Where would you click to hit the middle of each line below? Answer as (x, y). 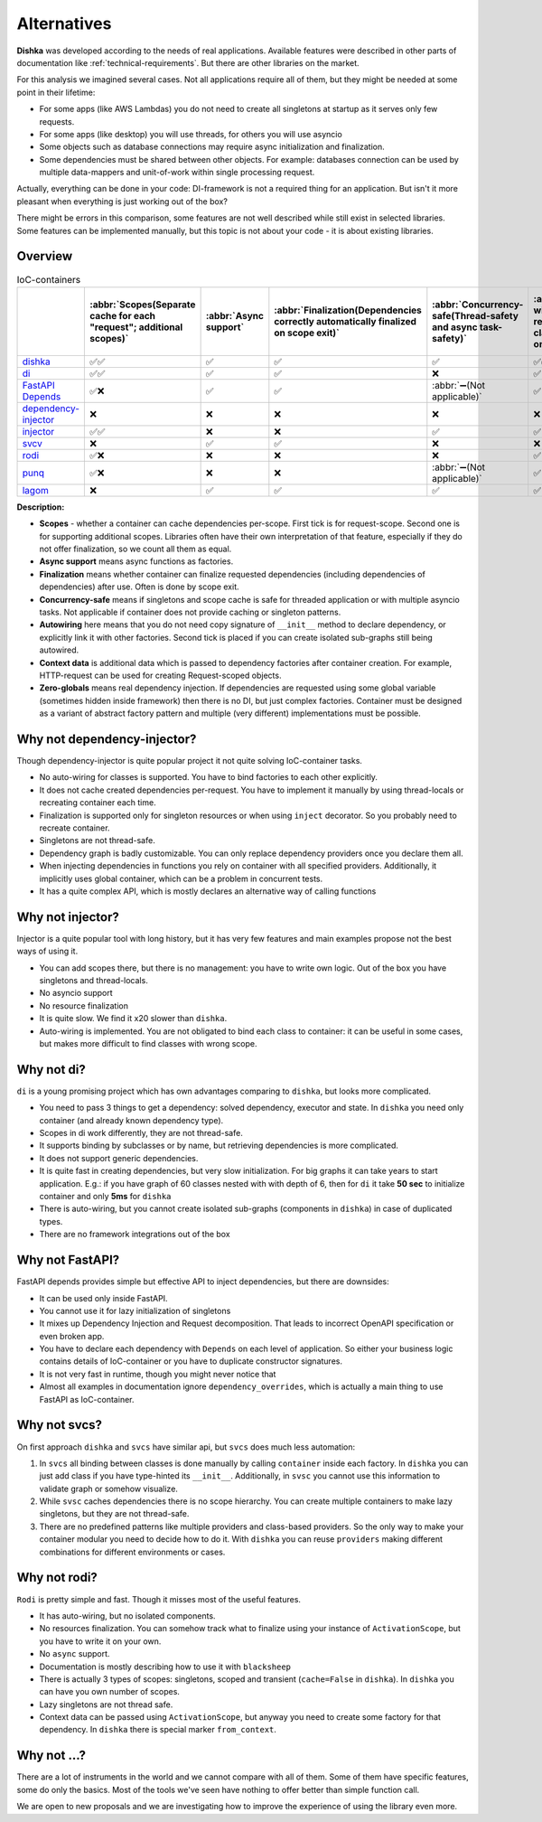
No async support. (75, 1654)
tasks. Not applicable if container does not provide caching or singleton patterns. (190, 612)
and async (455, 327)
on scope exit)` (307, 333)
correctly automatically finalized (346, 321)
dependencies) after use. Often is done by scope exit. (139, 587)
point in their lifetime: (56, 92)
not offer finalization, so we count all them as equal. (135, 549)
